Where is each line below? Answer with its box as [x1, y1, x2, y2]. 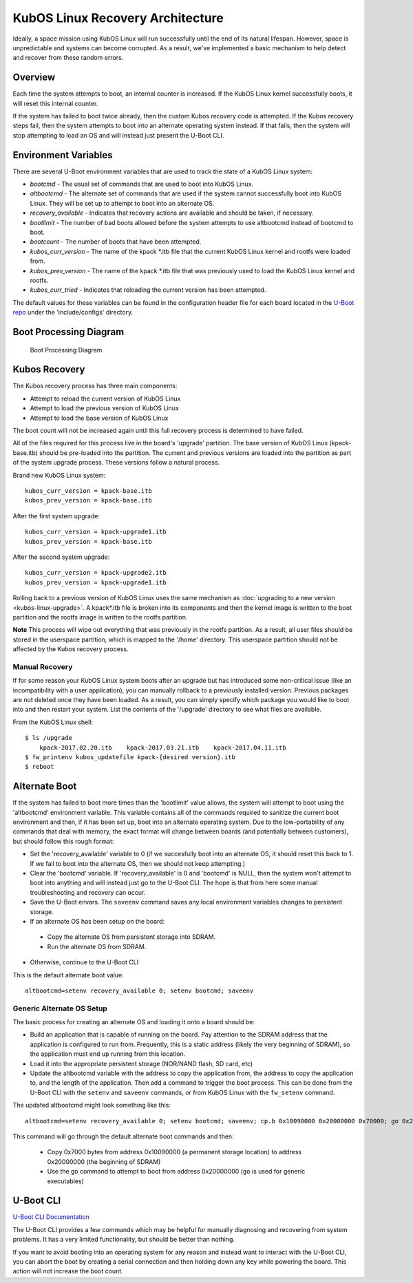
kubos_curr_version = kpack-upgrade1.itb [25, 528, 167, 536]
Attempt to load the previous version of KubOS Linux [30, 404, 179, 412]
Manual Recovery [12, 661, 73, 671]
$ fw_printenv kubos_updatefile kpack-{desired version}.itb [25, 753, 235, 761]
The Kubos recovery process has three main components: [12, 382, 178, 390]
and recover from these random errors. [12, 54, 124, 62]
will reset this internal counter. [12, 99, 98, 107]
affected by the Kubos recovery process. [12, 645, 129, 653]
